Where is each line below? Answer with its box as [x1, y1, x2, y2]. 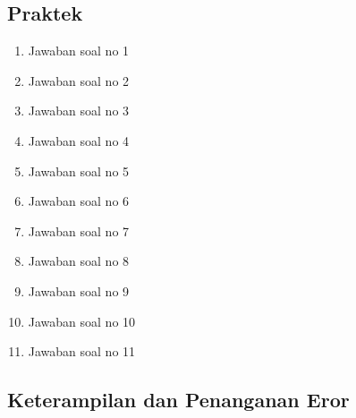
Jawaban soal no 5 [28, 161, 130, 180]
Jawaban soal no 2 [28, 71, 130, 90]
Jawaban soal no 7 [28, 221, 130, 240]
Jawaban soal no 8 [28, 252, 130, 270]
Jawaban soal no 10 [28, 311, 136, 330]
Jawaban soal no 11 [28, 342, 136, 361]
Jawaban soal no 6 [28, 192, 130, 210]
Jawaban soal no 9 [28, 281, 130, 300]
